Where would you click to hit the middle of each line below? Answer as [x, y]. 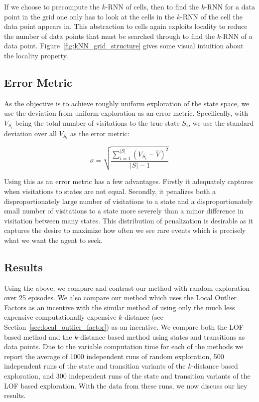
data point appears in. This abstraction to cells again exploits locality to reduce [126, 26]
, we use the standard [221, 122]
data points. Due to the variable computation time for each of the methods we [124, 346]
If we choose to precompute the [52, 6]
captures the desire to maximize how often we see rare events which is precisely [125, 230]
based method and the [38, 336]
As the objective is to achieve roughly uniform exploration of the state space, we [127, 103]
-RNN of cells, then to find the [152, 6]
